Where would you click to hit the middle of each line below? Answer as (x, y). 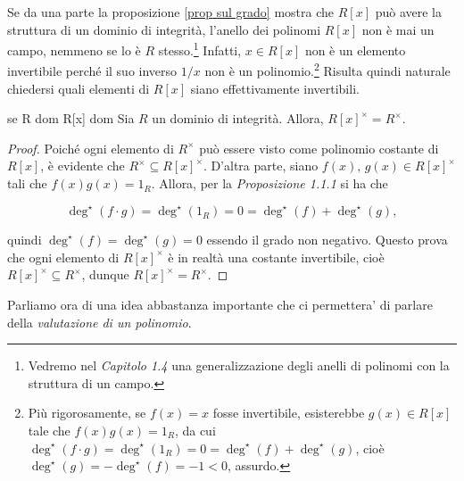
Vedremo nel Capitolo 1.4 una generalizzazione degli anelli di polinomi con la (239, 365)
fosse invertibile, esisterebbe (289, 413)
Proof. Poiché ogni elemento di (91, 148)
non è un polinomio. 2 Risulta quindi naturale (327, 70)
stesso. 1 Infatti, (200, 49)
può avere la (408, 12)
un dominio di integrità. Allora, (238, 118)
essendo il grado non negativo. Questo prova (327, 240)
